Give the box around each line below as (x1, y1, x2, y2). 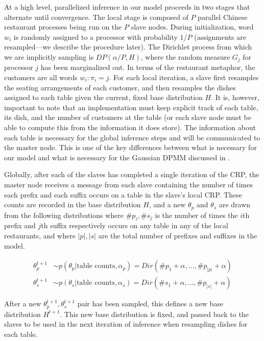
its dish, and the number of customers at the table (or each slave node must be (4, 112, 251, 123)
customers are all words (4, 72, 78, 83)
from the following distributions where (4, 209, 124, 220)
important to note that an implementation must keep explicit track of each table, (4, 102, 258, 112)
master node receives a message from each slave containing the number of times (4, 179, 253, 189)
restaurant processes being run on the (4, 21, 122, 32)
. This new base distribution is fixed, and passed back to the (60, 308, 249, 319)
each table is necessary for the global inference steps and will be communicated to (4, 132, 260, 142)
